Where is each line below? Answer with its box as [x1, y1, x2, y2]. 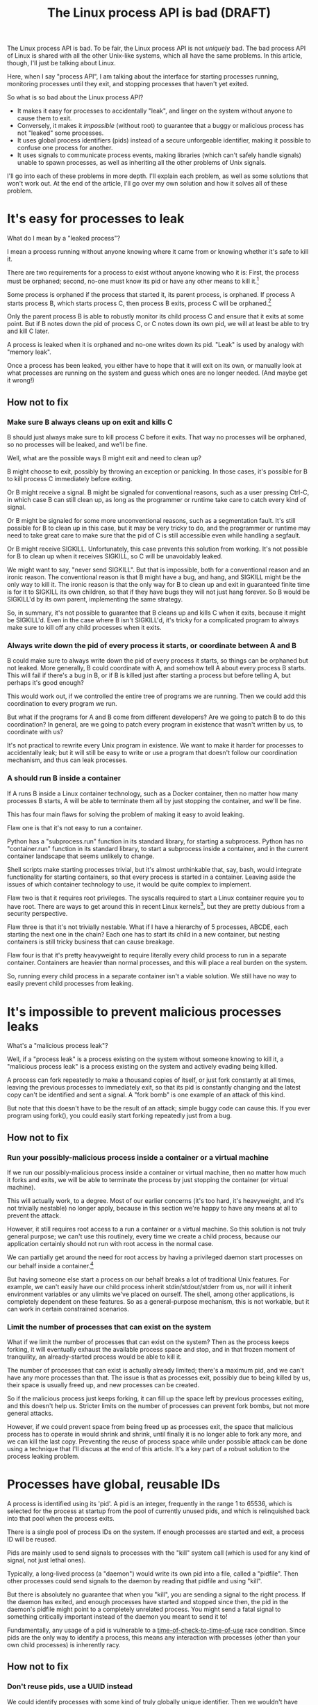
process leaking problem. [7, 1452, 80, 1460]
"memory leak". [7, 348, 51, 356]
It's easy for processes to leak [7, 211, 185, 227]
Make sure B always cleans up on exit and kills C [7, 417, 173, 427]
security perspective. [7, 910, 68, 918]
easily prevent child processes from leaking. [7, 979, 134, 988]
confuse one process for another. [17, 144, 113, 152]
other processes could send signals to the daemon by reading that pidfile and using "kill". [7, 1576, 262, 1585]
